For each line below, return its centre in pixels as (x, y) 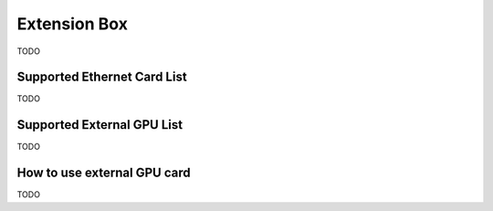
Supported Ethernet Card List (102, 77)
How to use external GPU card (104, 173)
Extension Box (72, 24)
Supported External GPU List (100, 125)
